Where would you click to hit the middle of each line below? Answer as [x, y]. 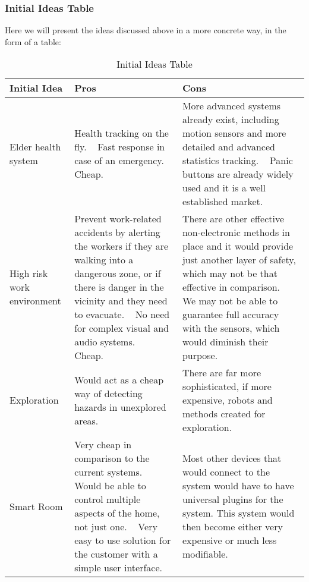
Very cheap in [103, 445]
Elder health [35, 147]
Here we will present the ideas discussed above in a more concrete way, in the [146, 30]
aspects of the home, [117, 513]
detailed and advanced [228, 147]
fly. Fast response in [120, 147]
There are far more [222, 373]
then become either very [232, 527]
